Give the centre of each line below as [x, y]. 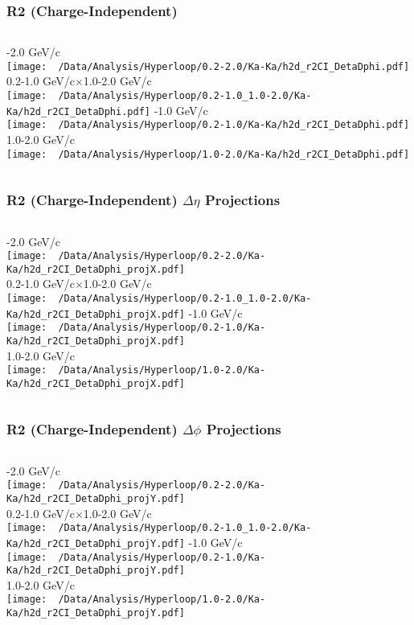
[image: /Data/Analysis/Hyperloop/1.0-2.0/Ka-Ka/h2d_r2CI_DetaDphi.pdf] [208, 154]
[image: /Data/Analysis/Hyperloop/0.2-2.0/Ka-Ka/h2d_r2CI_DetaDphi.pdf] [208, 66]
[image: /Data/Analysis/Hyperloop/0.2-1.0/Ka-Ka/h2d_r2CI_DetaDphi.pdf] [208, 125]
